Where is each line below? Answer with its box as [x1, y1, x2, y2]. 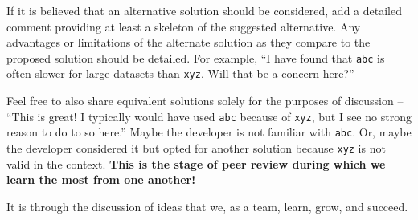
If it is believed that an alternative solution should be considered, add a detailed [6, 2, 402, 18]
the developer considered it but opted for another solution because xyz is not [6, 140, 386, 156]
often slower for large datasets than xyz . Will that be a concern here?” [6, 65, 354, 82]
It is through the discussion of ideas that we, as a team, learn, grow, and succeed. [6, 198, 408, 214]
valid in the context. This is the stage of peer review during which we [6, 155, 386, 172]
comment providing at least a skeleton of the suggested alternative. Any [6, 18, 361, 35]
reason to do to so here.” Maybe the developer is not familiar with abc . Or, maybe [6, 124, 412, 141]
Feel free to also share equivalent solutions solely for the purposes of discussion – [6, 92, 404, 109]
